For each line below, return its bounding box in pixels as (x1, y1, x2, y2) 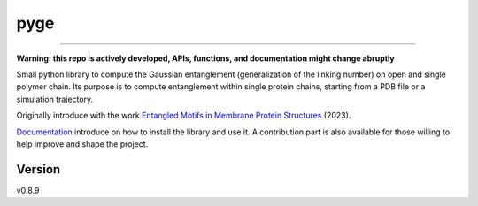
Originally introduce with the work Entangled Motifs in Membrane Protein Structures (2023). (16, 111, 351, 121)
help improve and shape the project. (16, 138, 149, 149)
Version (16, 162, 61, 177)
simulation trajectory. (16, 94, 94, 104)
